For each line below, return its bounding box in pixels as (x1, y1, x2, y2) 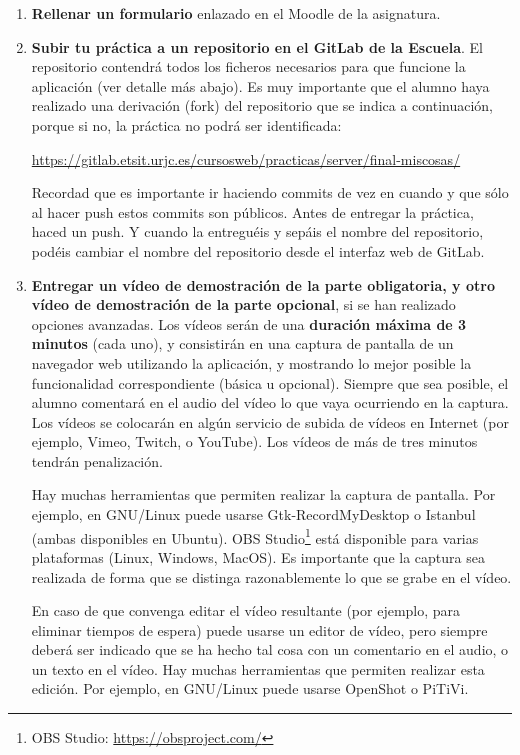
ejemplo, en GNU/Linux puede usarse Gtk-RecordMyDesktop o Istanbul (31, 504, 476, 525)
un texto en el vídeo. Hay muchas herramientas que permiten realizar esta (31, 658, 485, 679)
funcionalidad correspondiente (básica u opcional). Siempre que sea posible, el (31, 372, 509, 393)
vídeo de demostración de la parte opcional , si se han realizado (31, 294, 456, 315)
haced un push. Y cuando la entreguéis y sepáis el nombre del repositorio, (31, 221, 484, 242)
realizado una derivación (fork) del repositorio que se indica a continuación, (31, 95, 494, 116)
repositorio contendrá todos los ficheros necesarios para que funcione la (31, 56, 466, 77)
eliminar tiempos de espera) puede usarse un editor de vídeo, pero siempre (31, 619, 488, 640)
